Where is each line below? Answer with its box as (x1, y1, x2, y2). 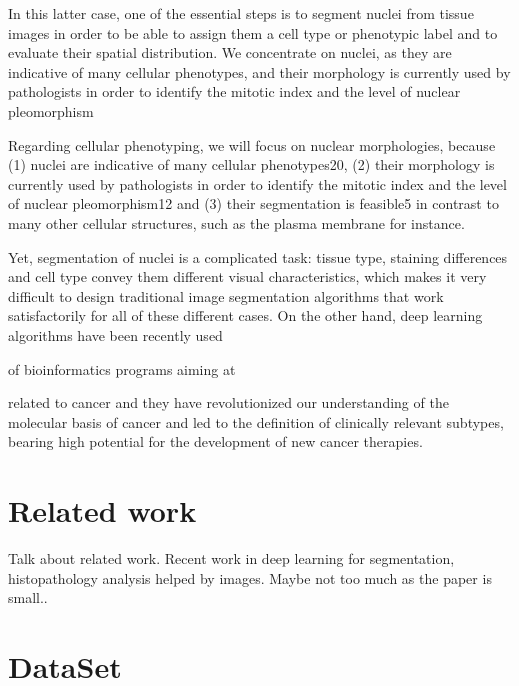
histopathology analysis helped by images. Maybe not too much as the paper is (8, 567, 492, 588)
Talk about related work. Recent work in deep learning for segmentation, (8, 548, 455, 568)
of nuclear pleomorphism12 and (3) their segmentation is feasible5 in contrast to (8, 193, 499, 214)
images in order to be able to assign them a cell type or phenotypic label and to (8, 22, 498, 43)
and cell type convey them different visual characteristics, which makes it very (8, 266, 487, 287)
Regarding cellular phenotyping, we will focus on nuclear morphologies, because (8, 134, 496, 155)
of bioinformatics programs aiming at (8, 358, 236, 379)
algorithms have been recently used (8, 324, 223, 345)
